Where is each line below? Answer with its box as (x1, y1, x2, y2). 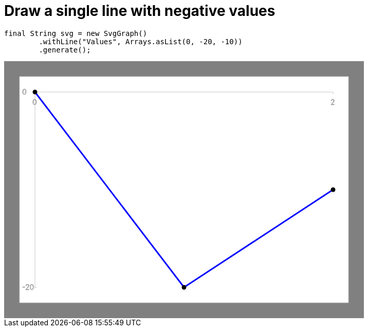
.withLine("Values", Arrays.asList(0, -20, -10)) (39, 37, 243, 46)
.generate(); (39, 45, 91, 54)
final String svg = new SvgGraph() (4, 29, 148, 38)
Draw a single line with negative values (4, 2, 275, 20)
